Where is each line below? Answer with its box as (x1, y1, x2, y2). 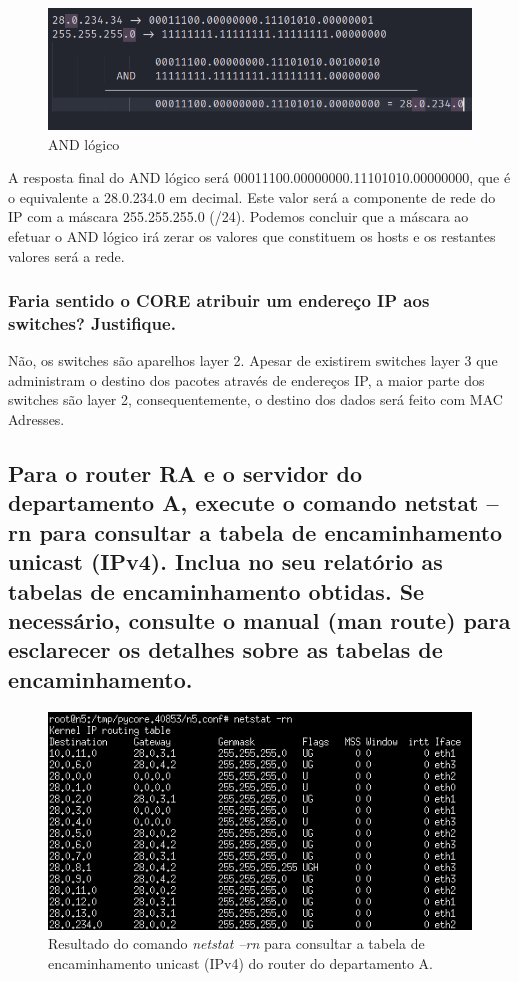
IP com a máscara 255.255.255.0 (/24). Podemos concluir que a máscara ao (8, 206, 469, 227)
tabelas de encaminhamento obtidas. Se (8, 575, 425, 606)
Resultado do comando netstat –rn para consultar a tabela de (48, 933, 425, 954)
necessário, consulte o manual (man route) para (8, 604, 511, 635)
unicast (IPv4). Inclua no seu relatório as (8, 546, 443, 577)
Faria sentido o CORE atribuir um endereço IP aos (8, 288, 430, 313)
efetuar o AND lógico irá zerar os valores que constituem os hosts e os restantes (8, 225, 496, 246)
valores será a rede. (8, 245, 125, 266)
